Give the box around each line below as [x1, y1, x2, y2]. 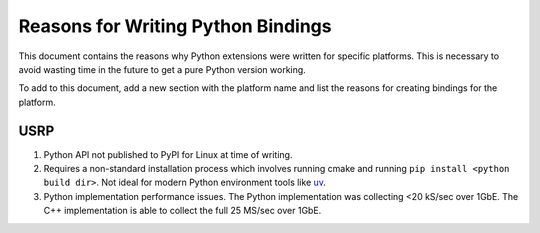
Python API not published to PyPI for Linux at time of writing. [43, 148, 293, 160]
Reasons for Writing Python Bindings [18, 15, 332, 37]
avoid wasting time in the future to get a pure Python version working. [18, 63, 307, 75]
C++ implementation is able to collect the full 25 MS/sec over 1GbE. [43, 205, 322, 217]
